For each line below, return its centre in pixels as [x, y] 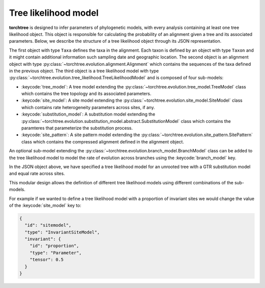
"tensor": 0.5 [47, 260]
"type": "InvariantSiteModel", [62, 232]
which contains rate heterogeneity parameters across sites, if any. [88, 107]
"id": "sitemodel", [48, 225]
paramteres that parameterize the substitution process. [77, 128]
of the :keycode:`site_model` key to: [45, 205]
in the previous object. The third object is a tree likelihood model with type [84, 71]
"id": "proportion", [54, 246]
